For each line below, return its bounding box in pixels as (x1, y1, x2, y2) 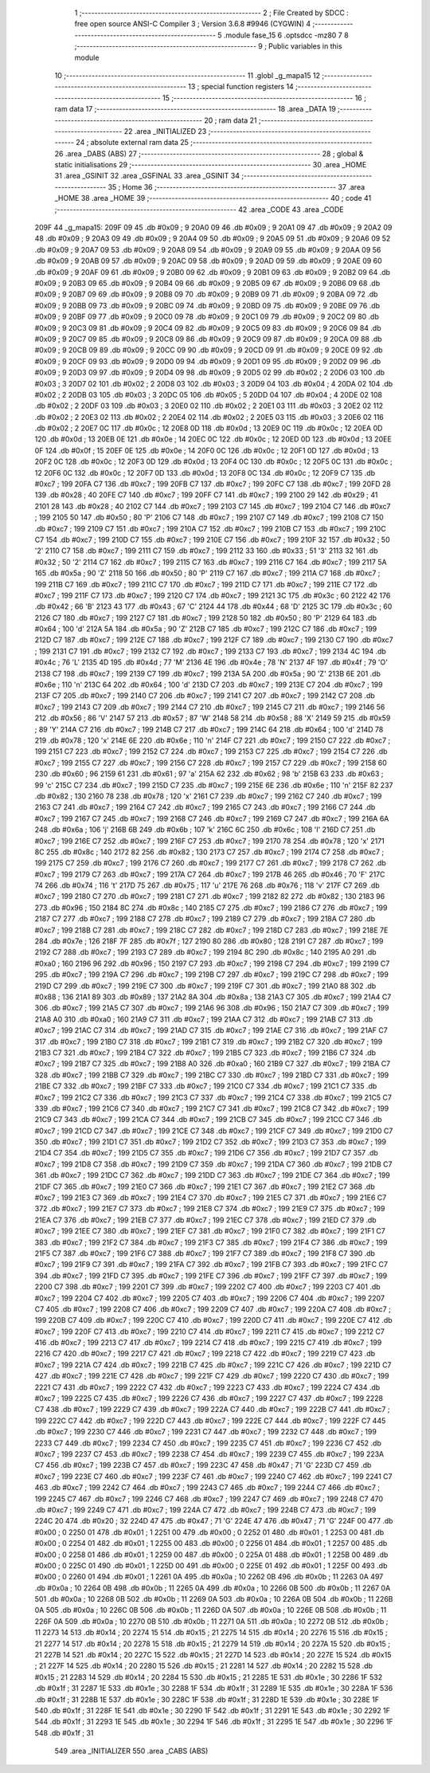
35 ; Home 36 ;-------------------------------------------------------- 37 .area (107, 182, 365, 191)
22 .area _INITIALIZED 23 (123, 126, 207, 135)
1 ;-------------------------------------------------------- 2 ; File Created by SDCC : (74, 8, 350, 18)
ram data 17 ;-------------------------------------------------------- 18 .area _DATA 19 (54, 104, 336, 114)
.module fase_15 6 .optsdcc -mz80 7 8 (223, 30, 350, 40)
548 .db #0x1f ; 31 (34, 1728, 94, 1737)
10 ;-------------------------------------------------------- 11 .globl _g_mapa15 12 (54, 70, 321, 80)
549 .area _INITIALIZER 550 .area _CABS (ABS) (54, 1746, 209, 1756)
